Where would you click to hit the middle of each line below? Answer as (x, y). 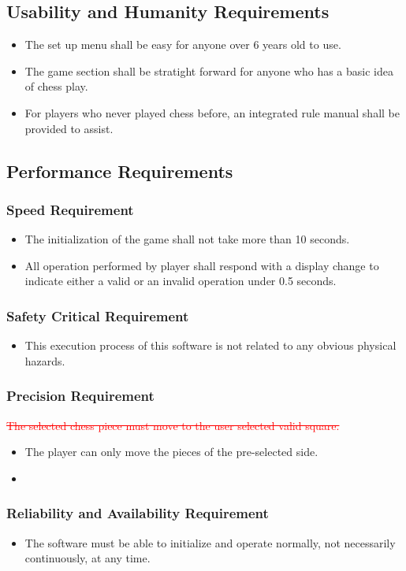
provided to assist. (69, 128)
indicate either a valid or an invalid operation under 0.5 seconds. (181, 281)
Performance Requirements (120, 171)
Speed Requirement (70, 209)
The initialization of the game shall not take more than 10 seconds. (187, 239)
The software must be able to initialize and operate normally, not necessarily (210, 542)
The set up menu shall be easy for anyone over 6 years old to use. (183, 44)
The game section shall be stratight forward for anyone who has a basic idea (209, 70)
